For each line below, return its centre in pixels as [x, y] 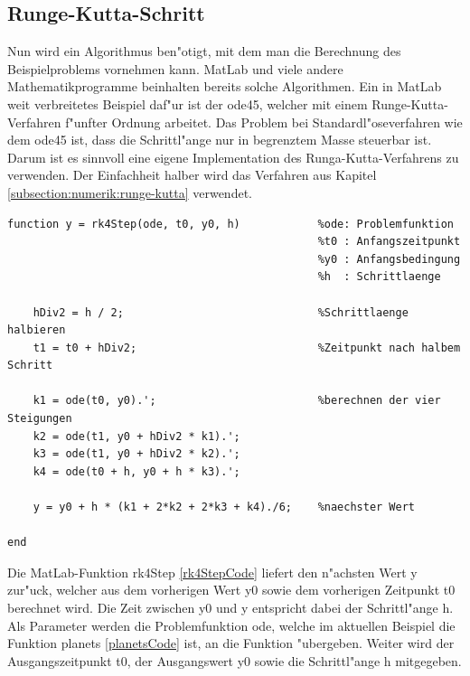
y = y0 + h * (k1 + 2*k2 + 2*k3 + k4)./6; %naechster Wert [224, 507]
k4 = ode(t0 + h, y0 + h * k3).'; [136, 471]
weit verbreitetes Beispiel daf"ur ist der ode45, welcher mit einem [188, 103]
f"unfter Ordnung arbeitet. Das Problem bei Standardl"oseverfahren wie [264, 122]
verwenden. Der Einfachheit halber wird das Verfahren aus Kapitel [192, 175]
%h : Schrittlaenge [379, 277]
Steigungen [40, 419]
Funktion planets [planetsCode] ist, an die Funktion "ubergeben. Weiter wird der [231, 643]
